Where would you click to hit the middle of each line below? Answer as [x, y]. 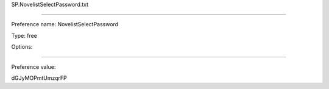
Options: [22, 47]
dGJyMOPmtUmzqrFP [39, 78]
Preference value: [34, 66]
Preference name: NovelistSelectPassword [65, 24]
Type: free [24, 35]
